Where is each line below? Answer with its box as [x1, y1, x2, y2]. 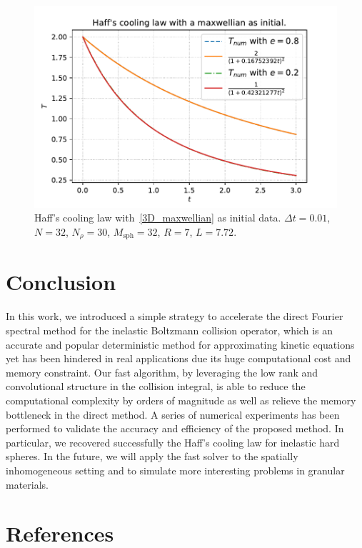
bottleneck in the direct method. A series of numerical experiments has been [6, 407, 340, 422]
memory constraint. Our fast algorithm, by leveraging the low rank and [6, 364, 318, 379]
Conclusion [6, 267, 116, 297]
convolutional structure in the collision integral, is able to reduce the [6, 379, 306, 394]
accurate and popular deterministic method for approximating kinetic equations [6, 337, 355, 352]
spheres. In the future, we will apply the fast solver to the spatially [6, 449, 298, 464]
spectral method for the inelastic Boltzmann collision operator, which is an [6, 323, 333, 338]
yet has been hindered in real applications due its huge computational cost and [6, 351, 351, 366]
